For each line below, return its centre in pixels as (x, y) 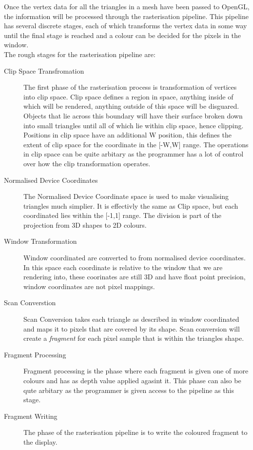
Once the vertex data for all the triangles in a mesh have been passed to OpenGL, (127, 6)
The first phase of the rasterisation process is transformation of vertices (130, 87)
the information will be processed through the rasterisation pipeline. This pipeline (126, 16)
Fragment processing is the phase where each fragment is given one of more (136, 371)
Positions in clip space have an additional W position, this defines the (127, 135)
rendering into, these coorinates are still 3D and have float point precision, (135, 277)
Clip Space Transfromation (44, 70)
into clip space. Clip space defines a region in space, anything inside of (128, 96)
